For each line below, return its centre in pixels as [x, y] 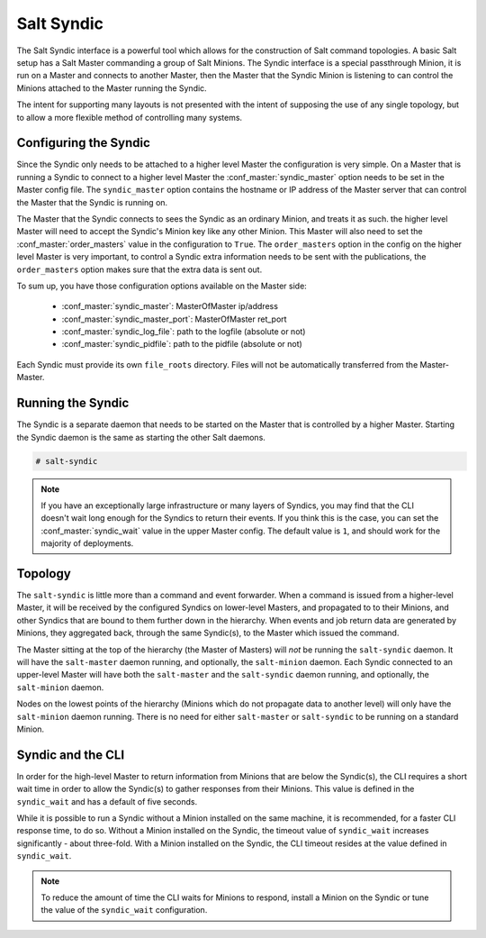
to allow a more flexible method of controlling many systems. [130, 117]
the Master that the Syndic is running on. [92, 202]
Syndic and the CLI [71, 755]
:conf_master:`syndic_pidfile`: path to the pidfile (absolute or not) [182, 344]
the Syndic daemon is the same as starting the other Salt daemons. [141, 437]
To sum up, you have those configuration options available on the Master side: [162, 286]
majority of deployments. [87, 543]
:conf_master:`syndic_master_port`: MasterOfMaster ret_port [174, 319]
